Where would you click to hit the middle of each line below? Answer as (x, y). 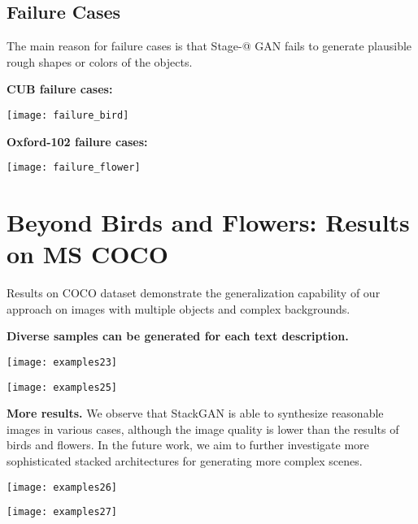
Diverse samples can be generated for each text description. (178, 336)
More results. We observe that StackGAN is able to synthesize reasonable (195, 413)
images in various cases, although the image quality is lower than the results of (203, 429)
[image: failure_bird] (68, 115)
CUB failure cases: (60, 89)
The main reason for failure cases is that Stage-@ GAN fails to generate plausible (209, 46)
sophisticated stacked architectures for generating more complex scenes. (185, 461)
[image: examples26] (62, 487)
